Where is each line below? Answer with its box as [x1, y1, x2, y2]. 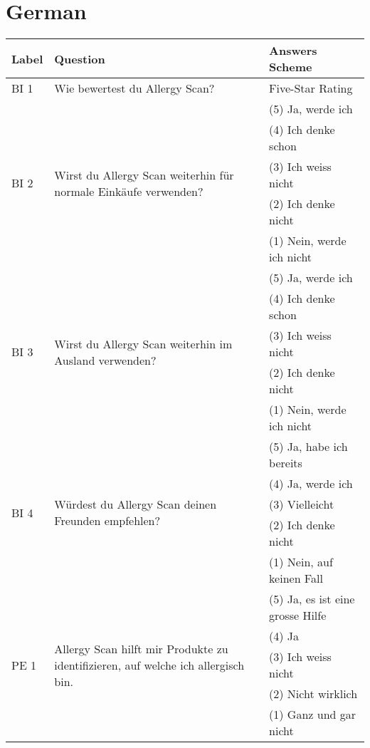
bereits [269, 454, 302, 472]
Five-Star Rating [269, 80, 353, 97]
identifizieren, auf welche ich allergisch [54, 656, 245, 673]
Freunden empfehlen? [54, 512, 161, 529]
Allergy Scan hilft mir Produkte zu [54, 640, 228, 657]
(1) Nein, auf [269, 554, 333, 571]
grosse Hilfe [269, 607, 327, 624]
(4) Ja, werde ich [269, 475, 353, 492]
